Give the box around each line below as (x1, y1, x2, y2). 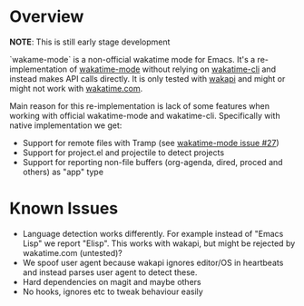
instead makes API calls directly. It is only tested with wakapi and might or (9, 73, 286, 84)
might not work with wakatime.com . (9, 83, 143, 94)
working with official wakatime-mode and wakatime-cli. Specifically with (9, 110, 280, 121)
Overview (9, 6, 84, 27)
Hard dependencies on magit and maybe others (22, 276, 201, 287)
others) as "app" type (22, 166, 104, 177)
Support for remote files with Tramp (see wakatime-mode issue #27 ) (22, 137, 279, 148)
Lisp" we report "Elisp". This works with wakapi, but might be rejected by (22, 238, 296, 249)
